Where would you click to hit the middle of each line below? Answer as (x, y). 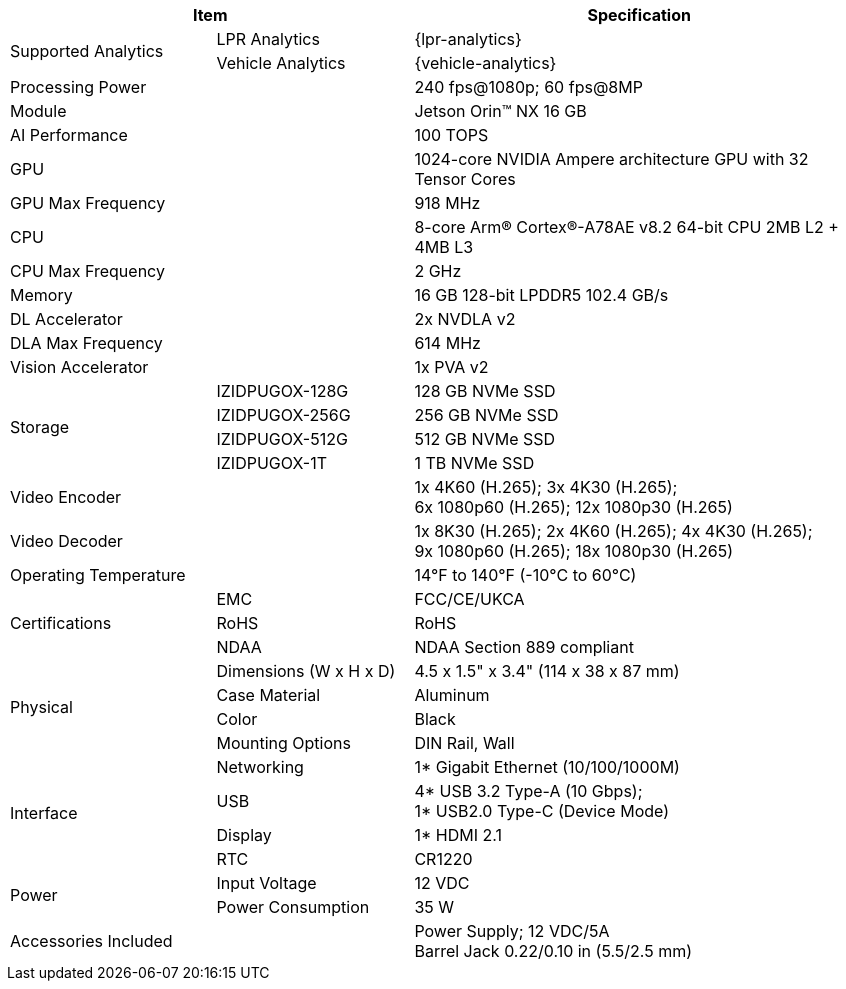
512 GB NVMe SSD (485, 439)
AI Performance (69, 135)
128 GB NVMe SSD (485, 391)
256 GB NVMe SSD (486, 415)
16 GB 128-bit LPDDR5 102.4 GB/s (541, 295)
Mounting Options (283, 743)
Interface (44, 813)
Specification (639, 15)
